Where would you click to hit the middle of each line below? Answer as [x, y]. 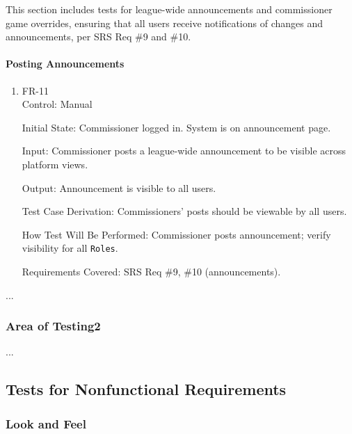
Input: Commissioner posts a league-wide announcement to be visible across [184, 151]
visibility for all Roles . [70, 248]
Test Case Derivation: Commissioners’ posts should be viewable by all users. [184, 211]
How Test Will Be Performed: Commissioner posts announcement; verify [176, 234]
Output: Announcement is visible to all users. [119, 187]
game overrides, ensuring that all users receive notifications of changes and [165, 23]
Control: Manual [57, 104]
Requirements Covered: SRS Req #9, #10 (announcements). [151, 271]
